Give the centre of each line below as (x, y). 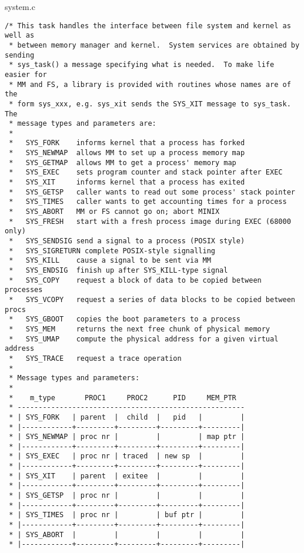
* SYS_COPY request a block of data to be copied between (135, 280)
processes (24, 290)
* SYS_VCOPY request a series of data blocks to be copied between (152, 299)
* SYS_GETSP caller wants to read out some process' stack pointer (152, 192)
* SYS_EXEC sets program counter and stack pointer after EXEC (146, 172)
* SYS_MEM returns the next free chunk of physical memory (140, 329)
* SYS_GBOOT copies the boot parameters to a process (125, 319)
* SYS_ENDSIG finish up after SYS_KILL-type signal (118, 270)
